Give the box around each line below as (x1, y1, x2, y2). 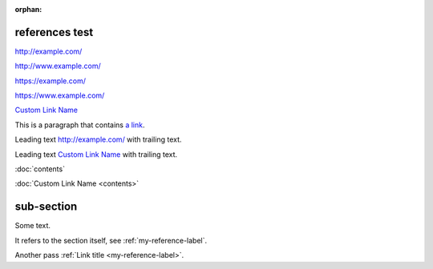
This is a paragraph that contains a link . (14, 120, 145, 130)
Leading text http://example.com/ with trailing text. (14, 134, 182, 144)
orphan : (14, 5, 42, 14)
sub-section (14, 200, 78, 214)
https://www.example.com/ (14, 90, 105, 100)
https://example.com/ (14, 76, 86, 86)
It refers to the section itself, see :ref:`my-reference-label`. (14, 235, 208, 245)
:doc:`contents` (14, 164, 66, 174)
